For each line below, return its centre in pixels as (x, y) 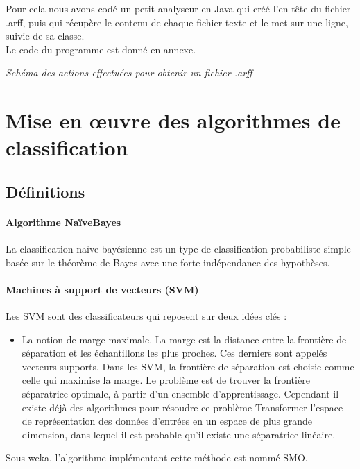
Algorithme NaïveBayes (63, 222)
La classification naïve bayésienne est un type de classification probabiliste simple (178, 249)
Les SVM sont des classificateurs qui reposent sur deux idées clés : (146, 316)
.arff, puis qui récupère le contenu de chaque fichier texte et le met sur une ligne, (177, 22)
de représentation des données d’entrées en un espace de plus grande (167, 421)
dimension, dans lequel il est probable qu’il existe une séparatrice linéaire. (179, 434)
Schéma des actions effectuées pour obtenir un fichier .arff (129, 73)
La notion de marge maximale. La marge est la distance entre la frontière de (184, 339)
